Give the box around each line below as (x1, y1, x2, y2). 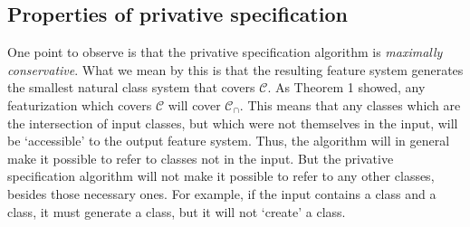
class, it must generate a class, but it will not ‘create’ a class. (7, 202, 346, 221)
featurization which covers (7, 95, 152, 114)
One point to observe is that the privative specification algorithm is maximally (7, 43, 443, 61)
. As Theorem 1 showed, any (267, 78, 426, 97)
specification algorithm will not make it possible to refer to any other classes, (7, 166, 435, 185)
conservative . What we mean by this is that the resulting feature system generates (7, 60, 464, 79)
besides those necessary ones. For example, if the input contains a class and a (7, 184, 436, 203)
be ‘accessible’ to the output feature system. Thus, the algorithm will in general (7, 131, 450, 150)
